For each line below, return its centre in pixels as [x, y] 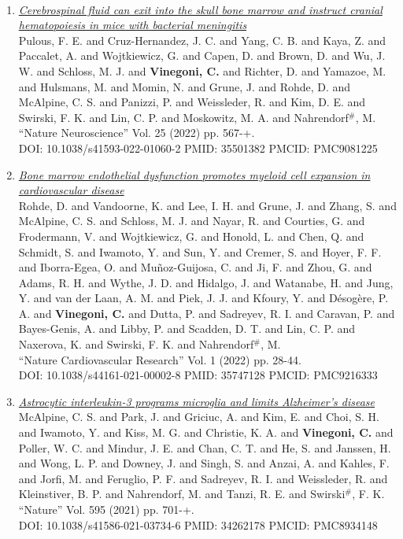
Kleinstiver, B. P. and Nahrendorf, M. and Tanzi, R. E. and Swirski [182, 494]
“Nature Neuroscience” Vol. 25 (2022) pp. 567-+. [137, 133]
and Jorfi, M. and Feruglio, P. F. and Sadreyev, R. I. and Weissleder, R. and [203, 478]
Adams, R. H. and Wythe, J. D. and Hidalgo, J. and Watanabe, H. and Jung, [206, 282]
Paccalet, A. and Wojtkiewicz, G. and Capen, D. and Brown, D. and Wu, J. [202, 55]
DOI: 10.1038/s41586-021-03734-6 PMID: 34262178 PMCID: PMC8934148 [198, 524]
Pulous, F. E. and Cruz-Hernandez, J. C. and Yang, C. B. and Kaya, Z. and [202, 40]
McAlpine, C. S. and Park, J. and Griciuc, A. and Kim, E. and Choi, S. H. [199, 417]
